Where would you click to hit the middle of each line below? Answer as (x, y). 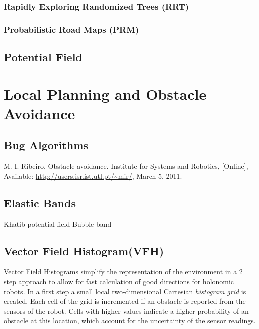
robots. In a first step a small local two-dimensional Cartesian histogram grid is (125, 291)
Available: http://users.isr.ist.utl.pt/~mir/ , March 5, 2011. (93, 176)
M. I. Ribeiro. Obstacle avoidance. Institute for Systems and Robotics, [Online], (126, 166)
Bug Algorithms (46, 145)
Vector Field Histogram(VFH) (84, 251)
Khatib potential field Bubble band (58, 224)
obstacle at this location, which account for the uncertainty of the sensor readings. (130, 321)
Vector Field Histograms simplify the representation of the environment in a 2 (123, 272)
